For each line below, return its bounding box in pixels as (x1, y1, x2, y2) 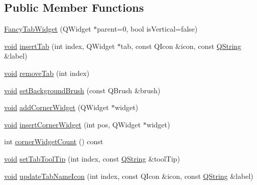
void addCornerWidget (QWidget (4, 102, 109, 113)
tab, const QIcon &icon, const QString (120, 40, 242, 51)
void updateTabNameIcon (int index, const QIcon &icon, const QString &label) (4, 170, 253, 181)
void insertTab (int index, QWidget (4, 40, 115, 51)
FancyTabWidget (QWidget (4, 23, 91, 34)
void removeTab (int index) (4, 67, 90, 78)
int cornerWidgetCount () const (4, 136, 104, 147)
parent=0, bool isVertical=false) (97, 23, 198, 34)
